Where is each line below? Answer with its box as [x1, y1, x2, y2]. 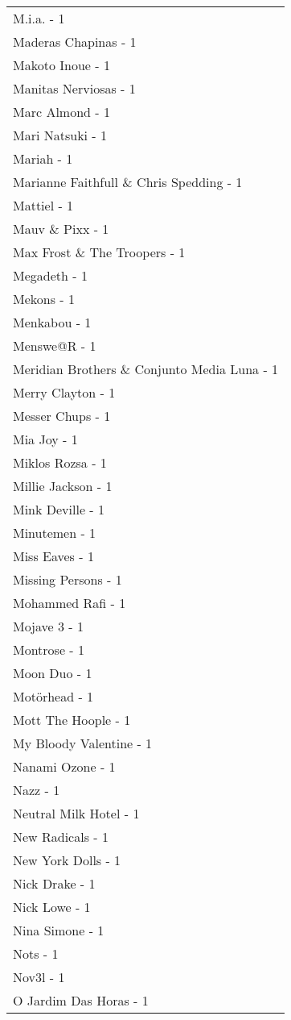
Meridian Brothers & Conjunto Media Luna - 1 [13, 360, 279, 378]
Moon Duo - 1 [13, 664, 92, 682]
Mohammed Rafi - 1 [13, 593, 126, 612]
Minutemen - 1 [13, 523, 96, 542]
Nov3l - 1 [13, 968, 65, 986]
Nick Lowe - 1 [13, 897, 91, 916]
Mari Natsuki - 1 [13, 126, 108, 144]
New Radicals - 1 [13, 827, 109, 846]
